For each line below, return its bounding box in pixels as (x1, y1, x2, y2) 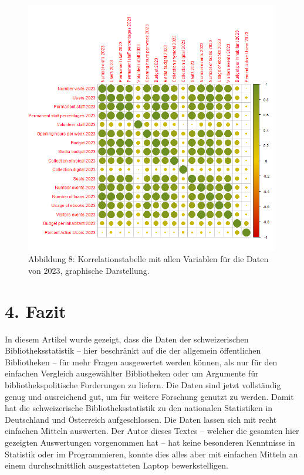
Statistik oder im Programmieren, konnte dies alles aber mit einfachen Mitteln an (5, 447, 298, 460)
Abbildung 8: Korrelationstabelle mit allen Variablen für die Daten (28, 253, 269, 265)
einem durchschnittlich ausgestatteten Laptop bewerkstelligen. (5, 459, 228, 471)
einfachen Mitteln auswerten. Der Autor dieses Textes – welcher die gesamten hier (5, 425, 299, 437)
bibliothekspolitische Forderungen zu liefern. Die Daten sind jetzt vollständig (5, 379, 281, 391)
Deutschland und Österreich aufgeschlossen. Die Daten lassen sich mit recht (5, 413, 277, 425)
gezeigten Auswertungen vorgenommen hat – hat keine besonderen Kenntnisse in (5, 436, 295, 448)
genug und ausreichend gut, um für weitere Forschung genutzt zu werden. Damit (5, 390, 294, 402)
